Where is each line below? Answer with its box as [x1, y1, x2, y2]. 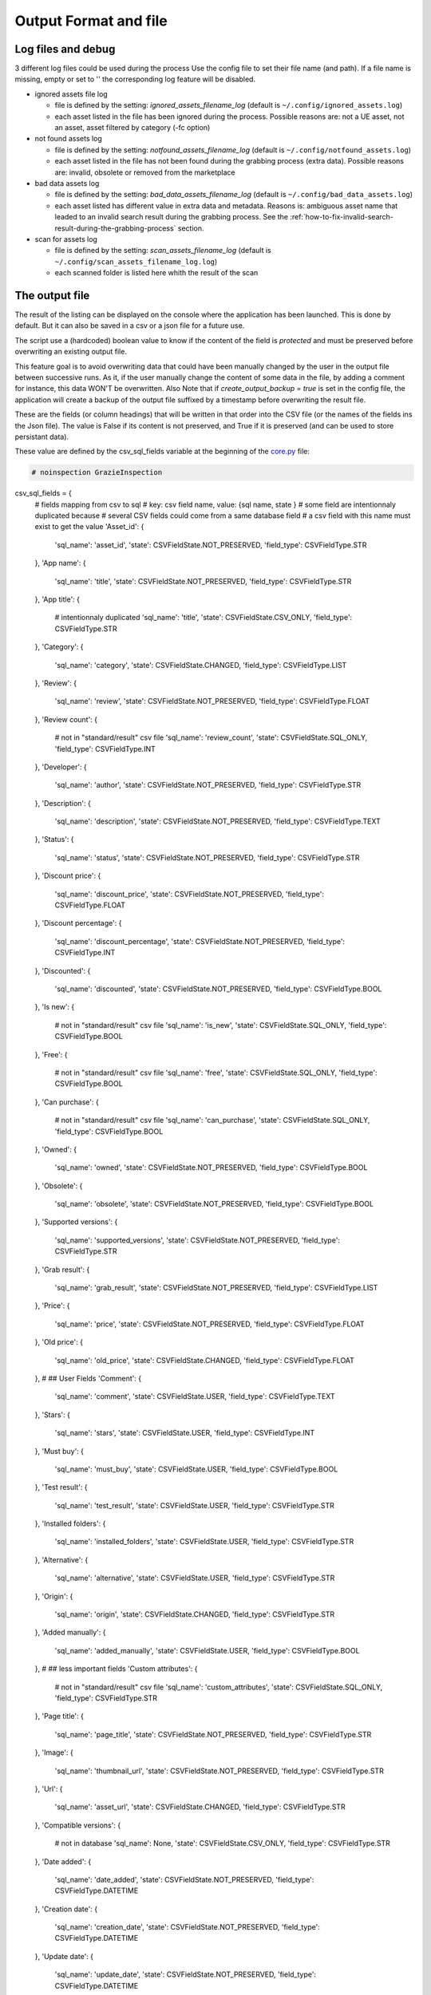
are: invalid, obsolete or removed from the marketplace [54, 168, 235, 177]
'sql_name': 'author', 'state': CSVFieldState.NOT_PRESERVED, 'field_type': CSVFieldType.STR [54, 780, 362, 790]
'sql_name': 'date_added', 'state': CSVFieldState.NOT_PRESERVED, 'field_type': [54, 1875, 314, 1884]
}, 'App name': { [34, 559, 87, 568]
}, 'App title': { [34, 595, 80, 604]
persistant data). [14, 432, 69, 441]
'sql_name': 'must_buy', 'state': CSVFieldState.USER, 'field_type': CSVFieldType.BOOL [54, 1464, 338, 1474]
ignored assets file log [34, 89, 108, 99]
